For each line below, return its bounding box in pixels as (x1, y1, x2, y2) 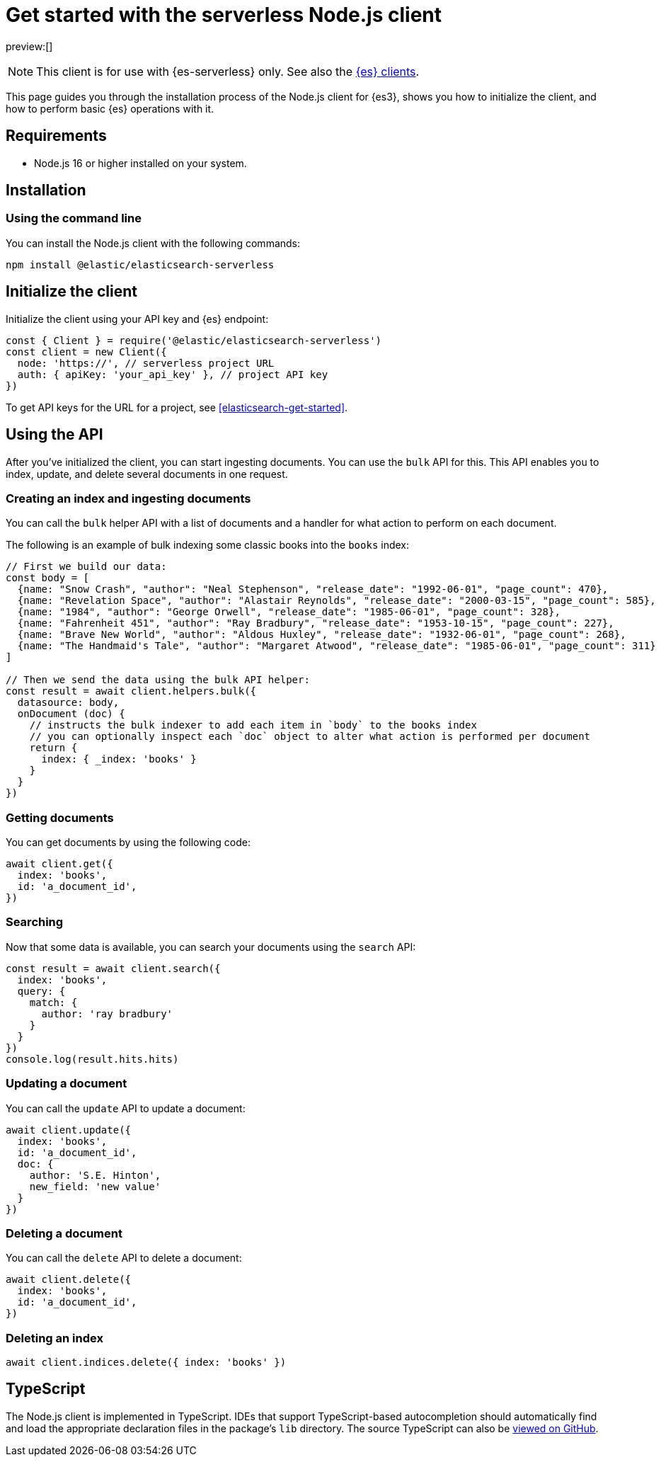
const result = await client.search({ (6, 962, 221, 974)
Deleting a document (6, 1226, 122, 1240)
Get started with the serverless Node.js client (6, 3, 442, 27)
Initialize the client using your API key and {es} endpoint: (6, 312, 269, 325)
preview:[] (6, 40, 53, 52)
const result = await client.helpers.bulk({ (6, 685, 257, 697)
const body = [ (6, 572, 90, 584)
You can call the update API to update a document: (6, 1102, 246, 1114)
